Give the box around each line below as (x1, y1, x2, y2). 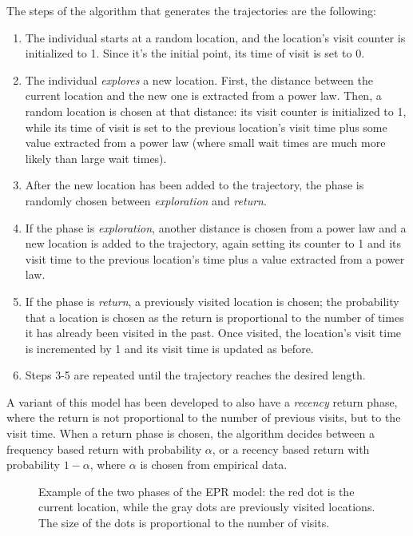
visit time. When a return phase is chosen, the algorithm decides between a (6, 425, 375, 442)
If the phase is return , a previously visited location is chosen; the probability (25, 292, 399, 309)
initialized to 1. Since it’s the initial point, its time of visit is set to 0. (25, 45, 365, 62)
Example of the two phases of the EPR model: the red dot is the (38, 482, 355, 499)
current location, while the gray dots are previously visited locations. (38, 498, 375, 515)
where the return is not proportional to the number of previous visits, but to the (6, 409, 401, 426)
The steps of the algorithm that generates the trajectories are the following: (6, 2, 376, 18)
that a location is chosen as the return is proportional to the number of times (25, 308, 404, 325)
